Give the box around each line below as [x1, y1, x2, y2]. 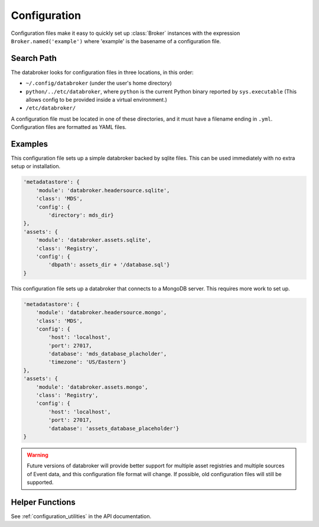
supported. [27, 479, 54, 486]
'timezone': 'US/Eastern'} [48, 358, 126, 366]
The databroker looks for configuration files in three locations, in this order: [11, 69, 194, 76]
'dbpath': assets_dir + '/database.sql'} [48, 261, 170, 269]
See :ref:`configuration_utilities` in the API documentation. [11, 513, 152, 520]
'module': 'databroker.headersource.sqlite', [35, 187, 170, 193]
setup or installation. [11, 163, 61, 170]
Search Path [11, 53, 57, 63]
